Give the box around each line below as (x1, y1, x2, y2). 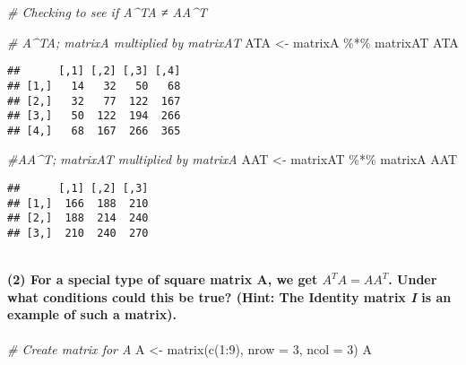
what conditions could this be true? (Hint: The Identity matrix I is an (7, 287, 452, 306)
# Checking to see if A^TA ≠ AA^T (7, 3, 208, 21)
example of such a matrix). (7, 305, 177, 324)
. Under (388, 270, 437, 289)
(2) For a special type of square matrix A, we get (7, 270, 318, 289)
